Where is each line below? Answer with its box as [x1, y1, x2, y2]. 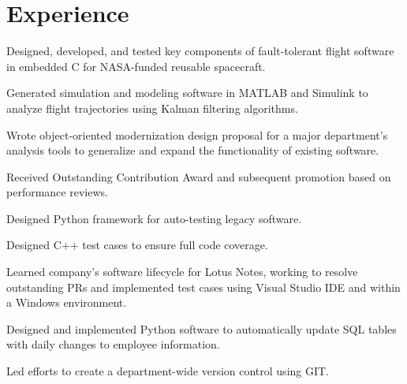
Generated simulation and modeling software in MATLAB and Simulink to [6, 84, 368, 101]
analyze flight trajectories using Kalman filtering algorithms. [6, 99, 298, 116]
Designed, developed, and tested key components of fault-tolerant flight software [6, 43, 394, 59]
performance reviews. [6, 184, 108, 200]
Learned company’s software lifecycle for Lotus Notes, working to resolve [6, 263, 358, 280]
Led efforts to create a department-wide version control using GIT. [6, 363, 330, 379]
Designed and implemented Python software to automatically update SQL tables [6, 320, 397, 337]
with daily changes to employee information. [6, 336, 220, 352]
